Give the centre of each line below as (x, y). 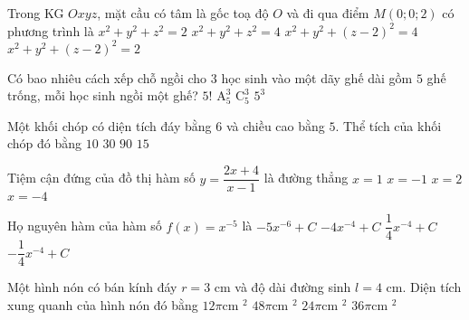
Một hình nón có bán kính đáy (92, 287)
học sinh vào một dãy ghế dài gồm (317, 77)
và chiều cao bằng (275, 125)
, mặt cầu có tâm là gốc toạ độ (183, 13)
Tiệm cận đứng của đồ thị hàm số (101, 178)
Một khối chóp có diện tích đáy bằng (110, 125)
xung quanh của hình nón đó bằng (103, 304)
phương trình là (51, 30)
